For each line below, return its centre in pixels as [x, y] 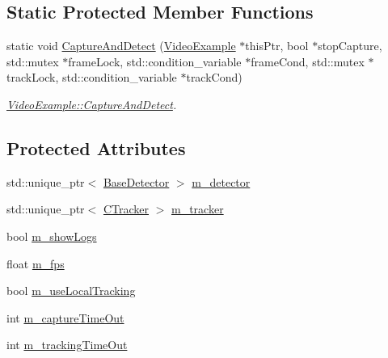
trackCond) [214, 77]
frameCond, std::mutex [308, 61]
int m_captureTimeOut [65, 317]
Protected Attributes [96, 147]
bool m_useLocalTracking [71, 291]
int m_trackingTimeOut [67, 345]
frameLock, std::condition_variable [155, 61]
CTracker [126, 209]
